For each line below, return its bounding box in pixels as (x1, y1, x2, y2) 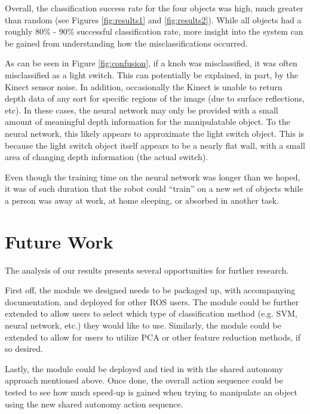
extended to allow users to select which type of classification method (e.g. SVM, (5, 307, 297, 320)
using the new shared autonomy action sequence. (5, 397, 183, 410)
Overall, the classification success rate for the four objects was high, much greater (5, 2, 303, 14)
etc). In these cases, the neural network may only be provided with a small (5, 103, 278, 116)
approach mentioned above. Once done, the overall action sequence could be (5, 374, 283, 387)
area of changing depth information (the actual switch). (5, 151, 208, 163)
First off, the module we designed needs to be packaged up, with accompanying (5, 284, 296, 296)
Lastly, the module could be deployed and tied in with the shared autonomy (5, 362, 283, 375)
